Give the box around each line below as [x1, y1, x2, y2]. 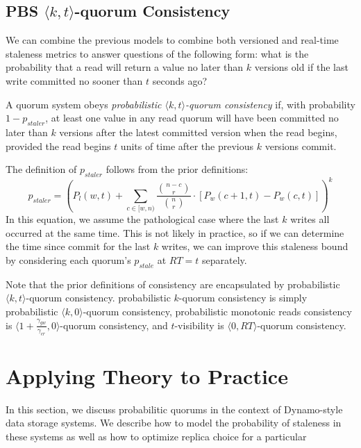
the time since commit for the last [6, 239, 151, 254]
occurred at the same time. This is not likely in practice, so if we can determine [6, 225, 344, 240]
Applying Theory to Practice [6, 361, 288, 390]
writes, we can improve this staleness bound [161, 239, 349, 254]
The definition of [6, 162, 77, 176]
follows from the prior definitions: [106, 162, 249, 176]
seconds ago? [152, 73, 208, 88]
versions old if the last [254, 60, 349, 74]
